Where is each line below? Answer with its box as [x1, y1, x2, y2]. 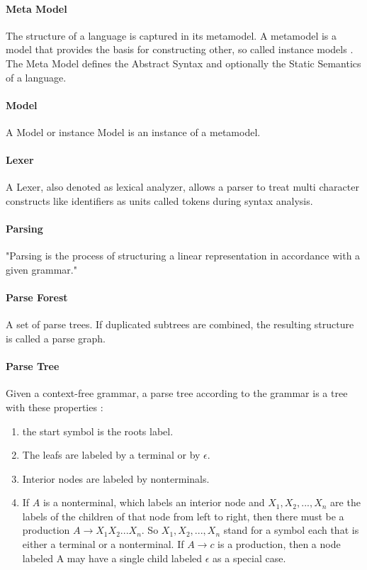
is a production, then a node [218, 537, 341, 552]
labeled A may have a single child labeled [22, 550, 203, 565]
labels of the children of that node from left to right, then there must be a [22, 508, 344, 523]
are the [330, 495, 361, 510]
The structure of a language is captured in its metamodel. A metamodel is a [6, 28, 337, 43]
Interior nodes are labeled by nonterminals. [22, 471, 210, 486]
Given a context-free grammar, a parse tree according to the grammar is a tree [6, 386, 348, 401]
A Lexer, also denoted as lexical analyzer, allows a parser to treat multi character [6, 179, 359, 194]
